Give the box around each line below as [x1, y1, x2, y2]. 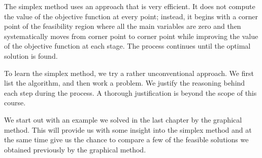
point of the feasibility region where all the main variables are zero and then [4, 21, 241, 31]
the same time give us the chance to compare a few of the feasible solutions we [4, 134, 249, 145]
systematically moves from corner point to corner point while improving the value [4, 30, 258, 41]
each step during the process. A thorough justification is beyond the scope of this [4, 87, 257, 98]
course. [4, 97, 26, 108]
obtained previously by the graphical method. [4, 144, 146, 154]
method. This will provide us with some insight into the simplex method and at [4, 124, 252, 135]
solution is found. [4, 50, 58, 61]
